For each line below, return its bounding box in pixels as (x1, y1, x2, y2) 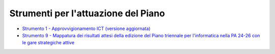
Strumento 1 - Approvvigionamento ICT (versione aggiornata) (22, 25, 151, 32)
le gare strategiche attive (22, 40, 75, 46)
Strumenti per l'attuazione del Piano (9, 8, 165, 19)
